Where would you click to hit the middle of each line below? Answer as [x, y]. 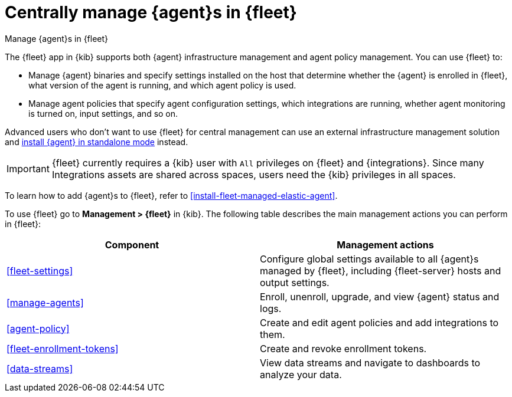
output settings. [295, 282]
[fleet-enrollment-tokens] [63, 348]
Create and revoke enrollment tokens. [343, 348]
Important [28, 168]
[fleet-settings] [40, 270]
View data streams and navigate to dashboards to [370, 362]
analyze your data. [301, 374]
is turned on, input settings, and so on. [103, 113]
